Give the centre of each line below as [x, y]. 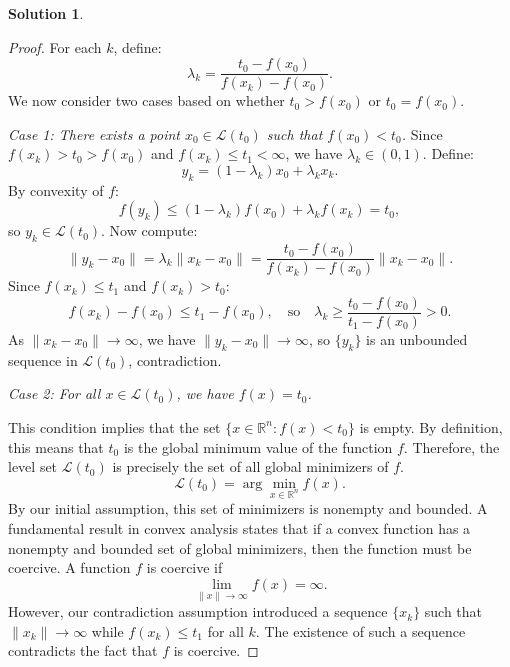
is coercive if [184, 567]
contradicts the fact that [83, 650]
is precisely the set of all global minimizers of [250, 466]
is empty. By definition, [431, 426]
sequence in [43, 359]
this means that [56, 446]
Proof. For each [55, 46]
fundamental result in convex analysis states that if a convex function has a [239, 528]
